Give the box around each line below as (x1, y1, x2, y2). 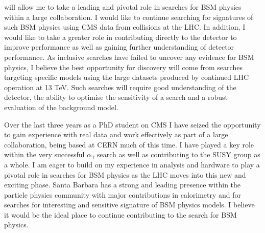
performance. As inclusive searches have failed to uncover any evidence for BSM (4, 51, 254, 62)
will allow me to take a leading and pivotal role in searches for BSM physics (4, 2, 242, 12)
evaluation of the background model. (4, 101, 118, 112)
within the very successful (4, 149, 85, 160)
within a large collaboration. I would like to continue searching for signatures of (4, 11, 253, 22)
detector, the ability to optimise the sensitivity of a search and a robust (4, 92, 228, 102)
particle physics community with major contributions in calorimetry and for (4, 189, 242, 200)
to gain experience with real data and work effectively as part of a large (4, 129, 228, 140)
